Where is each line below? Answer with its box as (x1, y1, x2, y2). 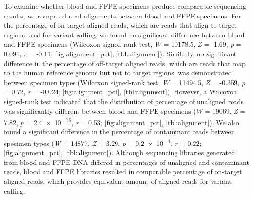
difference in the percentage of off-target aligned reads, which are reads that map (4, 58, 246, 68)
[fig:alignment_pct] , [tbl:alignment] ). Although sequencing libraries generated (4, 147, 235, 158)
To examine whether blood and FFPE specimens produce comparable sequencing (4, 1, 246, 11)
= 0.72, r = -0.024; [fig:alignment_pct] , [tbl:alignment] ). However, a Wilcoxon (4, 87, 237, 97)
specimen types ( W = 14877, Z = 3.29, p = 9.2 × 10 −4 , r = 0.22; (4, 136, 202, 148)
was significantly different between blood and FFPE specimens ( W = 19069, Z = (4, 106, 246, 116)
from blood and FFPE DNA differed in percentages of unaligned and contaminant (4, 157, 249, 167)
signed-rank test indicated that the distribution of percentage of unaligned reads (4, 96, 244, 106)
